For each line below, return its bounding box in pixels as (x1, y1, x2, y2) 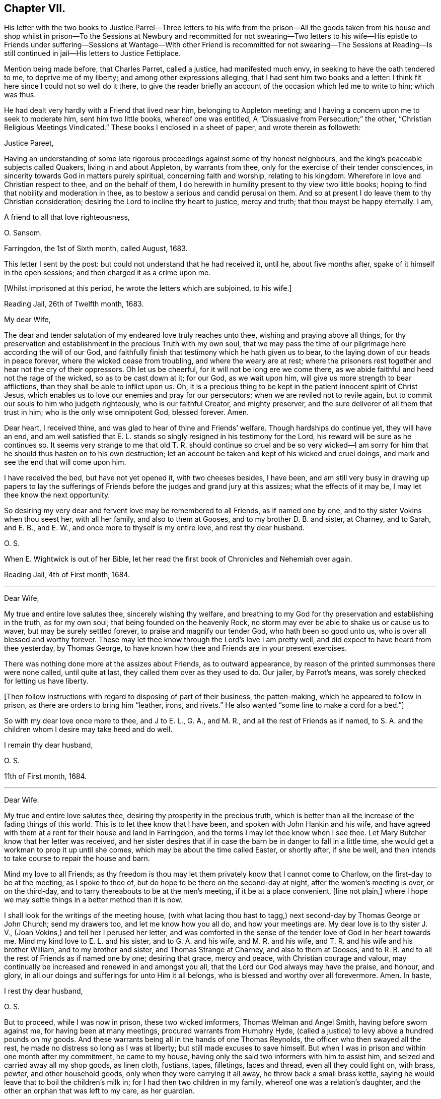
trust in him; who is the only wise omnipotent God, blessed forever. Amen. (4, 408, 249, 417)
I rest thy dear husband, (4, 987, 83, 996)
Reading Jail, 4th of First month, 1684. (4, 570, 130, 579)
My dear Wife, (4, 315, 51, 324)
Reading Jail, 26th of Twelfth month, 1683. (4, 299, 144, 309)
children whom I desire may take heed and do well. (4, 725, 173, 734)
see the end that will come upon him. (4, 458, 126, 467)
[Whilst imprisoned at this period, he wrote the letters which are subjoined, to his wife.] (4, 284, 292, 293)
